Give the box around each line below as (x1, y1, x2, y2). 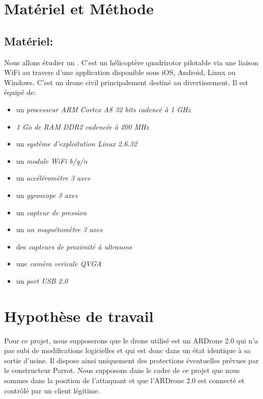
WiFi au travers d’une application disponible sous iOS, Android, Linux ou (4, 67, 235, 78)
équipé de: (4, 87, 36, 97)
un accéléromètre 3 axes (16, 172, 90, 183)
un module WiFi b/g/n (16, 155, 88, 166)
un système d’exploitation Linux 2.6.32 (16, 138, 137, 149)
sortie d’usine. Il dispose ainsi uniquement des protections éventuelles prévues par (4, 355, 259, 365)
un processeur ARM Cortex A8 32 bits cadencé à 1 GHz (16, 104, 191, 114)
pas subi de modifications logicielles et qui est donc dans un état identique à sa (4, 345, 251, 356)
